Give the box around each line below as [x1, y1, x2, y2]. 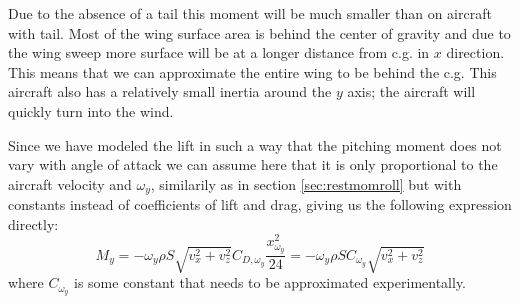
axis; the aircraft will [347, 81, 476, 102]
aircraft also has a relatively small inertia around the [8, 81, 332, 102]
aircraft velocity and [8, 173, 132, 194]
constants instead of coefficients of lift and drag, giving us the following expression [8, 194, 512, 215]
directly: [8, 213, 59, 234]
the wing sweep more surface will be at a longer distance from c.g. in [8, 42, 430, 63]
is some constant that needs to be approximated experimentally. [74, 272, 467, 293]
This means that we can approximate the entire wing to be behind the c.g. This [8, 61, 497, 82]
